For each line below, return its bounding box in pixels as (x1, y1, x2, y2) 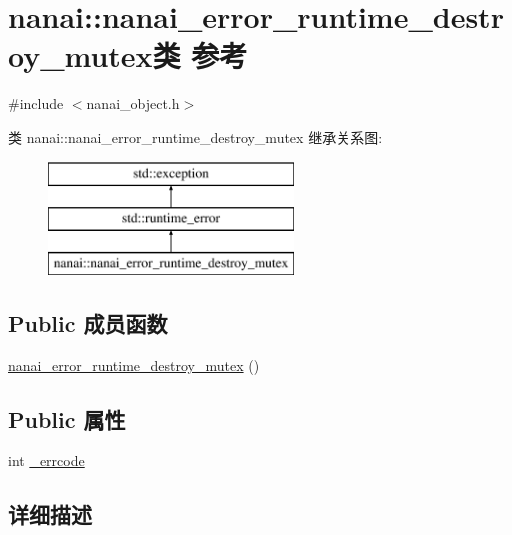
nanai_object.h (86, 93, 180, 114)
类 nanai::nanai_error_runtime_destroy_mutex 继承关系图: (8, 126, 383, 147)
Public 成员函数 (8, 307, 168, 338)
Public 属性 (8, 403, 126, 434)
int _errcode (8, 450, 85, 471)
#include (8, 93, 64, 114)
